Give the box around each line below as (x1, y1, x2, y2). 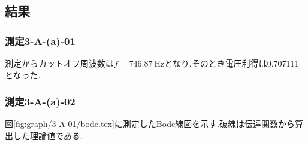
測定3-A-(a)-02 (5, 94, 76, 109)
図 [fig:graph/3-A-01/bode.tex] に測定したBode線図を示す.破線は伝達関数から (5, 117, 295, 130)
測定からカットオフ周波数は (5, 57, 114, 69)
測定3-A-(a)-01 (5, 33, 76, 48)
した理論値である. (13, 129, 83, 141)
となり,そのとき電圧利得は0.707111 (164, 57, 299, 69)
